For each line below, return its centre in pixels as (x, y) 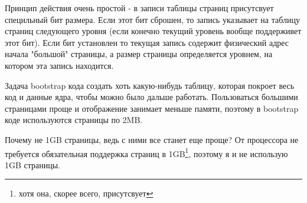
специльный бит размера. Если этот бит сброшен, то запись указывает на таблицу (152, 19)
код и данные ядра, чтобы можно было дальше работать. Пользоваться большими (151, 97)
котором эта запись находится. (59, 65)
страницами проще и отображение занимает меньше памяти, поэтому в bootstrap (152, 108)
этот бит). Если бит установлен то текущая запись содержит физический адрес (147, 42)
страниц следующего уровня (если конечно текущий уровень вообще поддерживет (153, 31)
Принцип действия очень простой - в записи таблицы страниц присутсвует (139, 8)
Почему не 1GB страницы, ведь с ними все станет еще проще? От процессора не (152, 139)
